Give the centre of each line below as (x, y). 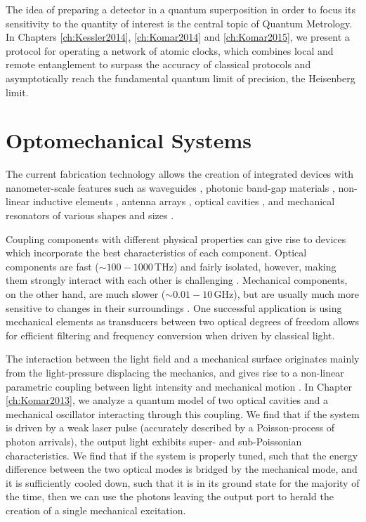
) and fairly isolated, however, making (255, 266)
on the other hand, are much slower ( (86, 294)
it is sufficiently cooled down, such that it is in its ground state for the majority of (183, 482)
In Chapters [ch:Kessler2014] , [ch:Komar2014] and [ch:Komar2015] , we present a (178, 37)
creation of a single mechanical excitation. (96, 510)
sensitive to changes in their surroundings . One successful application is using (174, 307)
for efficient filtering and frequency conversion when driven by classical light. (170, 335)
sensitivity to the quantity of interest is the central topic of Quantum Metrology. (179, 23)
